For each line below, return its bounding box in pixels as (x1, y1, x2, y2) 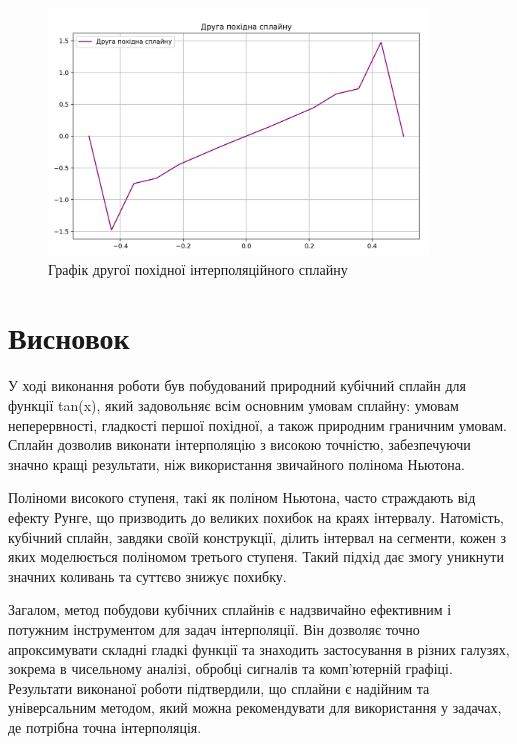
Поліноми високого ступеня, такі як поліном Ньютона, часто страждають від (8, 487, 476, 508)
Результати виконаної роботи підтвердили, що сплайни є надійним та (8, 677, 430, 698)
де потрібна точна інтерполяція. (8, 716, 202, 737)
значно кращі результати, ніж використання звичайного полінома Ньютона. (8, 453, 465, 474)
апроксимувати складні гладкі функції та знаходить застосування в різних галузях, (8, 638, 510, 659)
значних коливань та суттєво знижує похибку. (8, 565, 287, 586)
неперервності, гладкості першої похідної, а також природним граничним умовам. (8, 414, 507, 435)
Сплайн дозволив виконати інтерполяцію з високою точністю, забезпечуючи (8, 434, 471, 455)
